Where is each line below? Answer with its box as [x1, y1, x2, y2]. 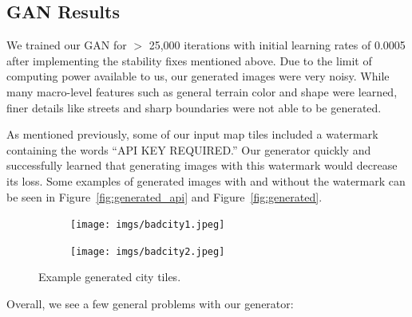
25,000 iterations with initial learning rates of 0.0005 [149, 37, 406, 53]
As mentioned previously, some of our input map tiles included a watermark [6, 126, 378, 143]
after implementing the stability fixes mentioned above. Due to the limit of [6, 52, 372, 68]
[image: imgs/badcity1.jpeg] [70, 219, 225, 231]
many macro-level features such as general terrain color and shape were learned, [6, 83, 398, 100]
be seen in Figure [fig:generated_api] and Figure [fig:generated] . [6, 188, 323, 205]
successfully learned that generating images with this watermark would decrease [6, 157, 398, 174]
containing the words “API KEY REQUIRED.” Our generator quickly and [6, 141, 371, 158]
